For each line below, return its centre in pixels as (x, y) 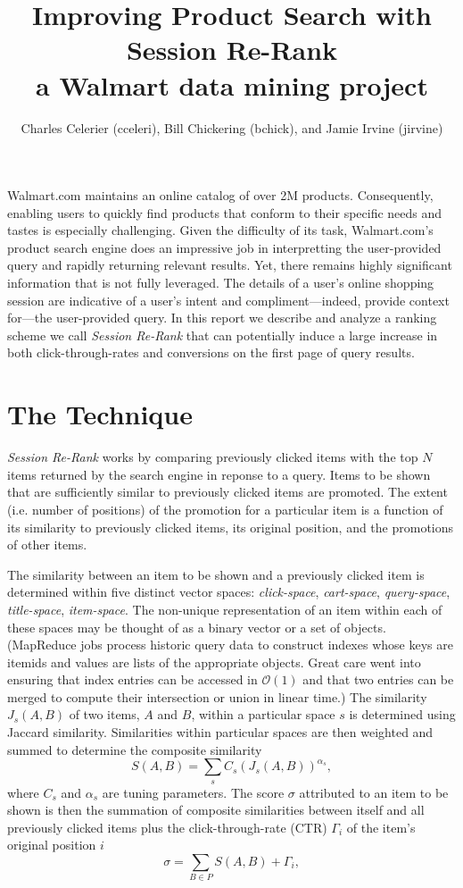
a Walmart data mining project (232, 84)
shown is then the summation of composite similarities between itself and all (216, 810)
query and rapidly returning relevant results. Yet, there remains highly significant (230, 265)
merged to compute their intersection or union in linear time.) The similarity (217, 696)
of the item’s (381, 827)
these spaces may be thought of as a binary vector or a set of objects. (197, 627)
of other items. (47, 545)
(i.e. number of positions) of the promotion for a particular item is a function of (225, 509)
